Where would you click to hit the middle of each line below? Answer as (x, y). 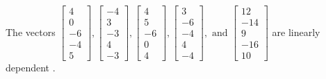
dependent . (31, 68)
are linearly (296, 32)
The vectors (31, 32)
